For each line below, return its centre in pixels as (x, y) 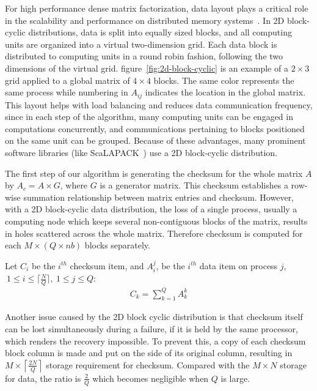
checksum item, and (107, 265)
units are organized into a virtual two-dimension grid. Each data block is (141, 44)
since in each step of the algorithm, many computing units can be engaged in (149, 117)
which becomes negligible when (151, 378)
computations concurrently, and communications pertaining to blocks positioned (155, 128)
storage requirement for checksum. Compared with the (148, 364)
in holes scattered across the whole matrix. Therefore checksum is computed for (154, 233)
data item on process (239, 265)
